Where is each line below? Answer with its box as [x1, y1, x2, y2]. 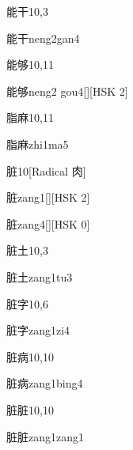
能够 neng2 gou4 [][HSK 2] [6, 82, 128, 99]
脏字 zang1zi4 [6, 322, 70, 338]
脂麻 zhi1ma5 [6, 135, 69, 152]
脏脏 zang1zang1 [6, 428, 84, 444]
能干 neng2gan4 [6, 29, 80, 46]
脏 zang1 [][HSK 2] [6, 189, 90, 206]
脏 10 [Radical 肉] [6, 162, 86, 179]
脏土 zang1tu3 [6, 268, 73, 285]
